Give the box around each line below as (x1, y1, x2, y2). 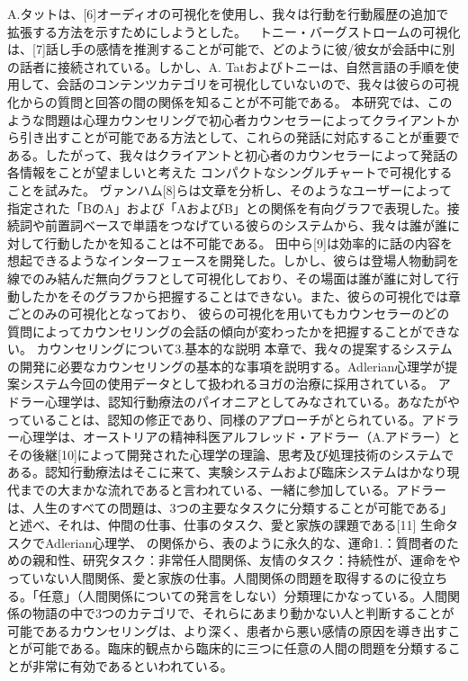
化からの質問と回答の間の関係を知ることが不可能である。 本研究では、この (7, 92, 453, 111)
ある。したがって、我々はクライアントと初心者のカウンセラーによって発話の (7, 145, 458, 164)
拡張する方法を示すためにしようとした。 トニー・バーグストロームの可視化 (7, 22, 461, 40)
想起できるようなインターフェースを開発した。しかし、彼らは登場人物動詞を (7, 251, 460, 270)
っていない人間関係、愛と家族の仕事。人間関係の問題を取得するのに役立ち (7, 569, 448, 587)
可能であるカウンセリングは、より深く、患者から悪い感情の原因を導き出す (7, 621, 448, 640)
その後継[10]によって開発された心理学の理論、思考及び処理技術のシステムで (7, 444, 454, 463)
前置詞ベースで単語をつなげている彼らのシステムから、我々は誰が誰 (44, 216, 447, 235)
